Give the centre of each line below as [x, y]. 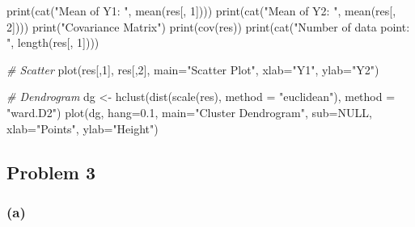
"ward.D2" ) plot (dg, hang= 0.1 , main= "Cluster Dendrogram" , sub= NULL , [189, 112]
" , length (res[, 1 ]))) [53, 42]
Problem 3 [51, 172]
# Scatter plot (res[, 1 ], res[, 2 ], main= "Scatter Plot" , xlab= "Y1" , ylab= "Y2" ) [193, 69]
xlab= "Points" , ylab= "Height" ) [83, 128]
